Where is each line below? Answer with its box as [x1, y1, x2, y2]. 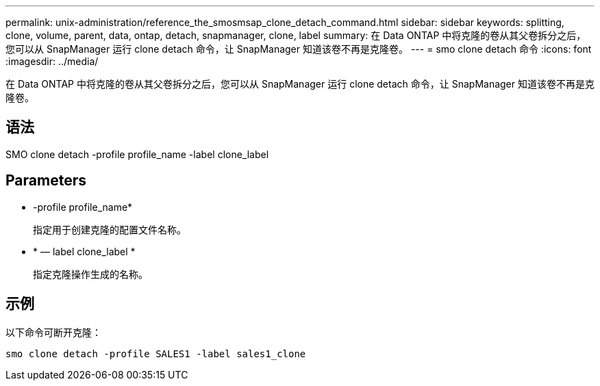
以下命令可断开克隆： [5, 326, 101, 338]
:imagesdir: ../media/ [5, 55, 99, 67]
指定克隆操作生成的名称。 [33, 268, 148, 280]
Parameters [5, 172, 86, 190]
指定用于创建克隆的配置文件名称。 [33, 223, 186, 235]
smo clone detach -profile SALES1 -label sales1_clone [5, 348, 306, 359]
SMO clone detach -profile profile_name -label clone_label [5, 148, 269, 160]
